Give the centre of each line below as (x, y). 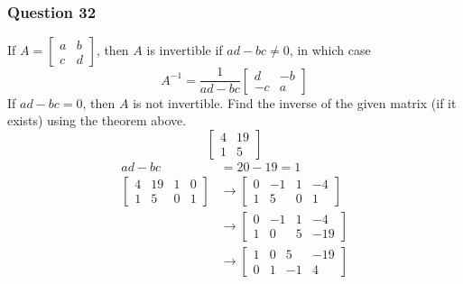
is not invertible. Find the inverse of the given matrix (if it (295, 102)
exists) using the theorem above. (97, 120)
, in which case (330, 50)
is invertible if (185, 50)
